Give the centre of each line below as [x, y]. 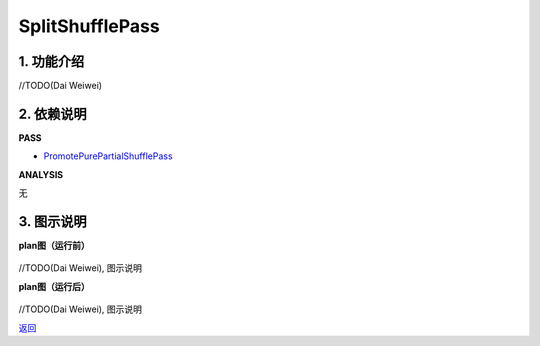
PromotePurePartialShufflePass [108, 156]
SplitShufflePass [89, 26]
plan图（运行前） [54, 246]
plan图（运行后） [54, 286]
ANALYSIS [41, 174]
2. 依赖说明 [52, 113]
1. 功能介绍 [51, 61]
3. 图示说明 [52, 221]
